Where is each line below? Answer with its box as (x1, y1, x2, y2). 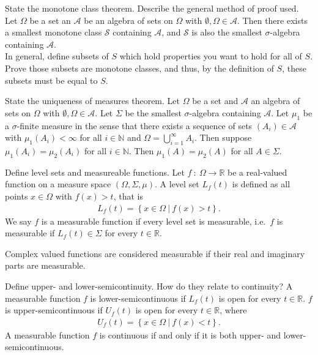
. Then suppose (194, 131, 252, 144)
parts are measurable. (5, 259, 86, 272)
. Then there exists (237, 13, 308, 26)
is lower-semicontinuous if (90, 291, 186, 304)
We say (5, 214, 32, 227)
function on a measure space (5, 177, 111, 190)
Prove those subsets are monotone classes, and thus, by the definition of (5, 61, 274, 74)
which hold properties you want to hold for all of (119, 50, 302, 62)
